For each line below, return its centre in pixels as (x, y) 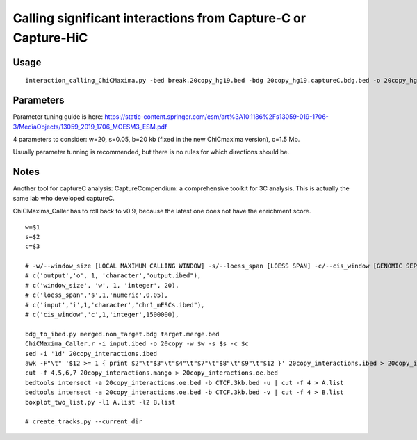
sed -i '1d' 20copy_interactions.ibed (91, 353)
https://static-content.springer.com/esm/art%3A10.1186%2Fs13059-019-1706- (217, 117)
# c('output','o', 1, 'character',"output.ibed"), (113, 276)
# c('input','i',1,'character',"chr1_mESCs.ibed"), (115, 305)
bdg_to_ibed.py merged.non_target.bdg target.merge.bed (122, 334)
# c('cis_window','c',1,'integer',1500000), (103, 315)
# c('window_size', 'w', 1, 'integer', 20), (103, 285)
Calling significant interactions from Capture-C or (159, 18)
